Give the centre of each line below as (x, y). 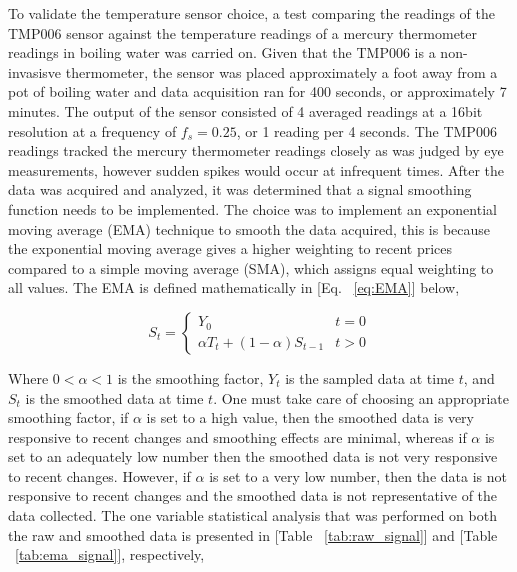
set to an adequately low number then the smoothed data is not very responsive (253, 456)
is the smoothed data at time (114, 397)
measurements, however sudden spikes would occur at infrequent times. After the (256, 169)
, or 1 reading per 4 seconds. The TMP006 (366, 130)
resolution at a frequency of (92, 130)
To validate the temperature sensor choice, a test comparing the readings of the (251, 13)
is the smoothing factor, (190, 377)
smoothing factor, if (68, 417)
